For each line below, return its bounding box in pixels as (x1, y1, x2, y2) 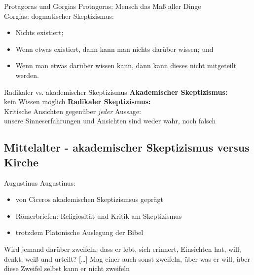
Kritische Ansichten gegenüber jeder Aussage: (4, 106, 142, 116)
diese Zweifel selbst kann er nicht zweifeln (4, 263, 130, 274)
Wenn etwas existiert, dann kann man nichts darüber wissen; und (15, 43, 214, 54)
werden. (15, 70, 39, 80)
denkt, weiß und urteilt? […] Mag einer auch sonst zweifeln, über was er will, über (4, 253, 251, 264)
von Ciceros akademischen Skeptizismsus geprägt (15, 194, 163, 204)
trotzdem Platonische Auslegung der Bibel (15, 227, 144, 237)
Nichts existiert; (15, 27, 64, 38)
